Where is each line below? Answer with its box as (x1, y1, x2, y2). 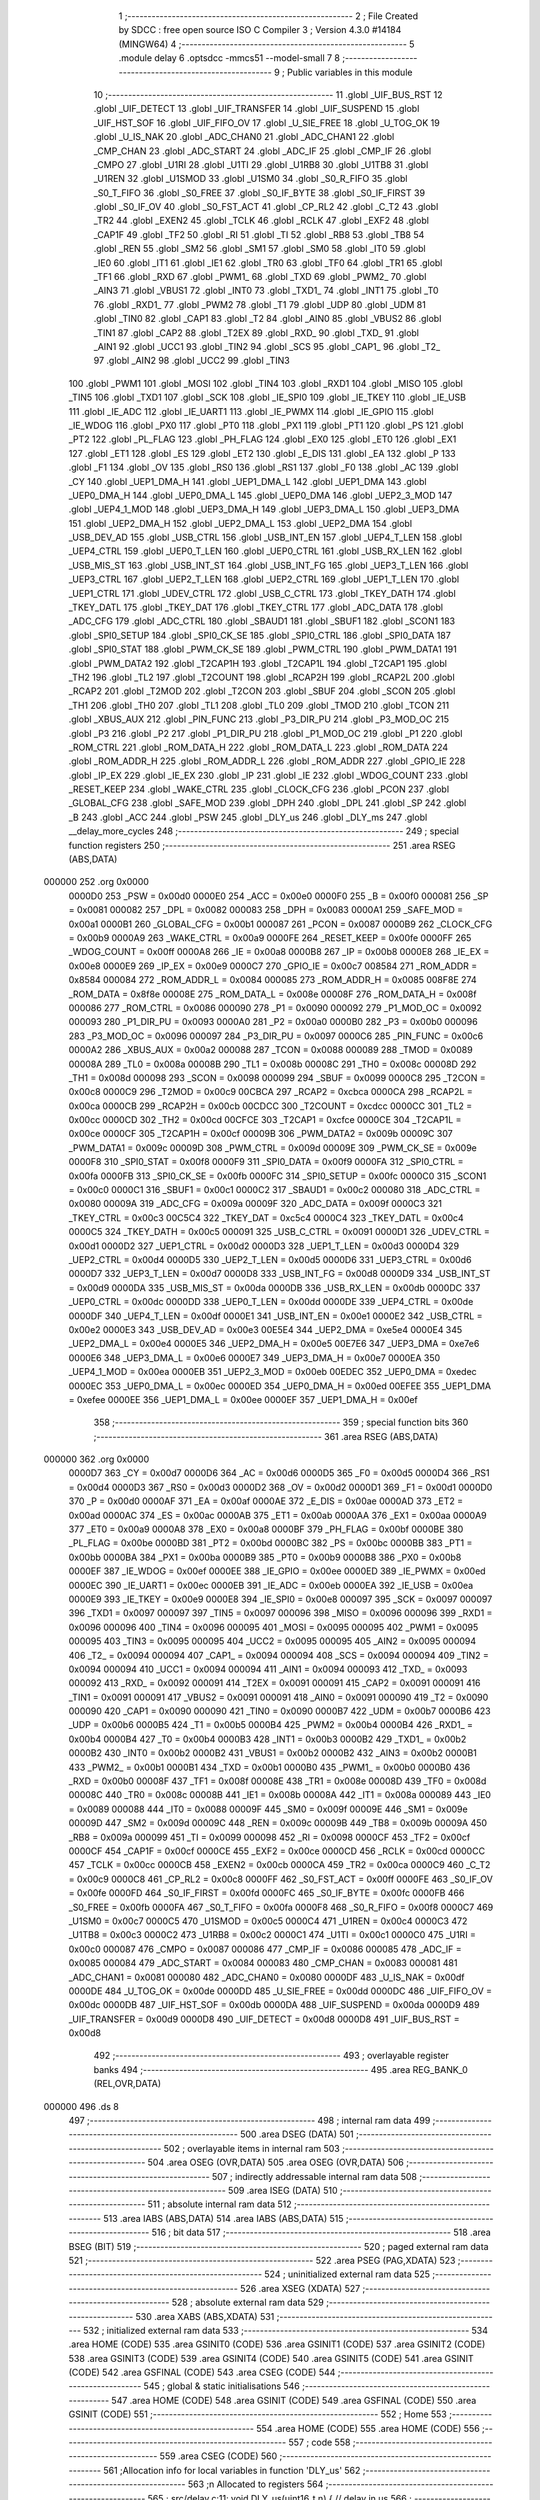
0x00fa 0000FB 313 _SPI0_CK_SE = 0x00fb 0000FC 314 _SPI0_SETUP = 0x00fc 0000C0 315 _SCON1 (68, 1170, 487, 1182)
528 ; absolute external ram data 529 (171, 2296, 325, 2309)
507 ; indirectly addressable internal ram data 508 (211, 2170, 418, 2182)
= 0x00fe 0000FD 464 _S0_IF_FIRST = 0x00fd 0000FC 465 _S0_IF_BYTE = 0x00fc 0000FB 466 (68, 1887, 465, 1899)
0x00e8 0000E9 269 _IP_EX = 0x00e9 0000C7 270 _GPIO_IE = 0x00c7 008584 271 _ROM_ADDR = (68, 960, 478, 972)
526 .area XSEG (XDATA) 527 (240, 2282, 361, 2294)
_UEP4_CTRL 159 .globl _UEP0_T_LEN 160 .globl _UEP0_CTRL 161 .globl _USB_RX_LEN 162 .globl (68, 545, 463, 557)
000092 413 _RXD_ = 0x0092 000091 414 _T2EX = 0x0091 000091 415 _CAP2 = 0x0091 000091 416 (68, 1677, 481, 1689)
